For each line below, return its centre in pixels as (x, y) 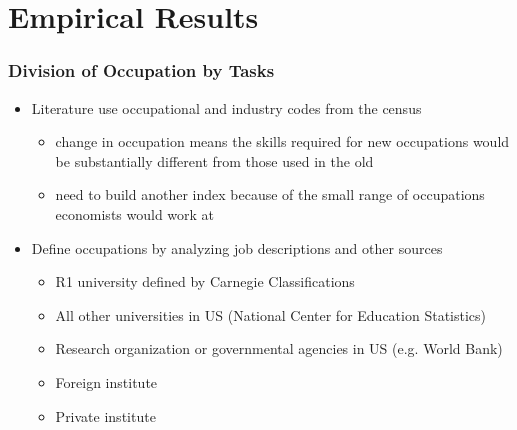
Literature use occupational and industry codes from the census (226, 107)
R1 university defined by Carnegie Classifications (205, 281)
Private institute (105, 415)
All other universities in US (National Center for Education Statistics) (271, 314)
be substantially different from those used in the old (214, 160)
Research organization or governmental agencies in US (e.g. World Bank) (279, 348)
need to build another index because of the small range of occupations (270, 194)
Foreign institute (106, 381)
